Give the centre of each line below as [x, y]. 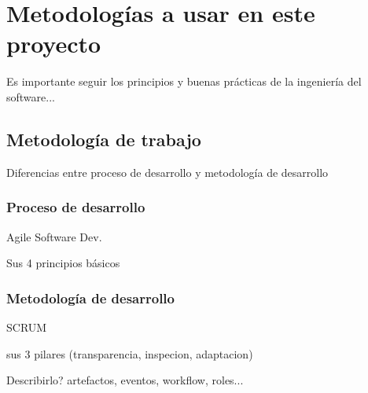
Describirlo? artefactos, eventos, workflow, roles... [125, 380]
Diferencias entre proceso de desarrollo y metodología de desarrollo [167, 172]
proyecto [54, 44]
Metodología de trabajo [104, 139]
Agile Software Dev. [54, 236]
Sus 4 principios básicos [63, 263]
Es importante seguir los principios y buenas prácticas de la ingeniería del [184, 81]
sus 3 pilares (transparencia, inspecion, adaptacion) [130, 353]
